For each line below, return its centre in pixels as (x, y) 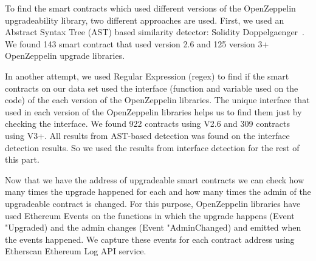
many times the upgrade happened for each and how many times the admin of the (158, 192)
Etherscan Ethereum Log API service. (76, 251)
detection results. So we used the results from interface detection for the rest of (152, 147)
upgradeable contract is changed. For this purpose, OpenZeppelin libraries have (153, 203)
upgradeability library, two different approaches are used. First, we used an (145, 20)
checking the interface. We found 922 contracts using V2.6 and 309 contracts (147, 124)
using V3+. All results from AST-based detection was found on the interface (147, 135)
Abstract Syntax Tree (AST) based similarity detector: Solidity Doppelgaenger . (155, 32)
